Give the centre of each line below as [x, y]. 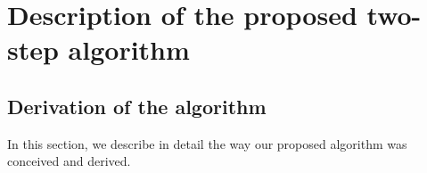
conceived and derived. [69, 161]
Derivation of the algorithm [137, 106]
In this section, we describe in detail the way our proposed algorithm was [207, 143]
